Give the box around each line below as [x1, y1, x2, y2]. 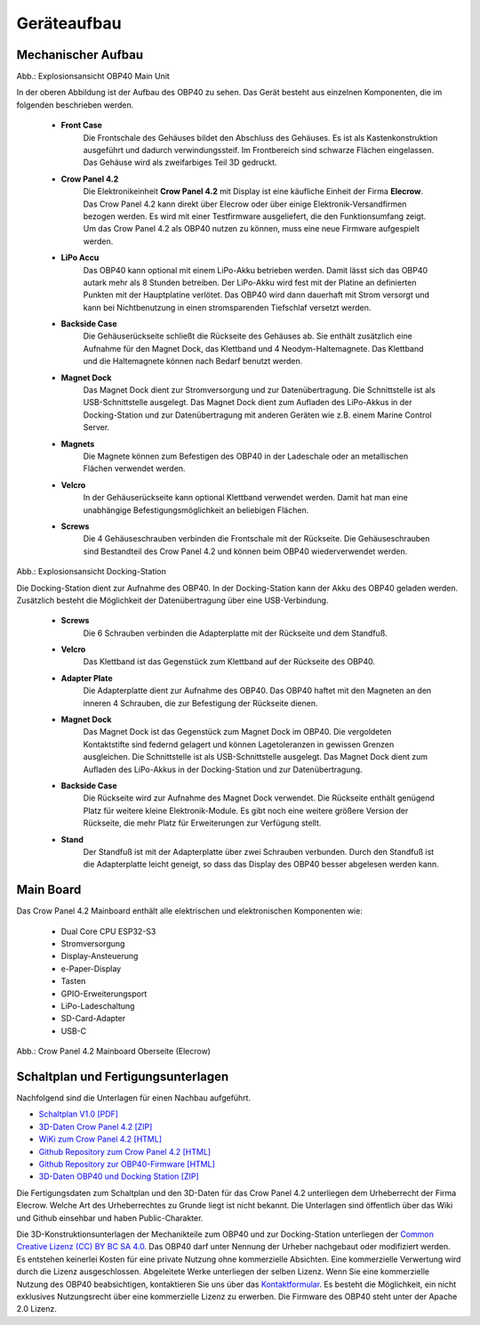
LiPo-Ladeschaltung [60, 1000, 135, 1011]
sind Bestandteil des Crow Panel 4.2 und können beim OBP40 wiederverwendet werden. [83, 546, 408, 557]
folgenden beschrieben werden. [16, 99, 134, 110]
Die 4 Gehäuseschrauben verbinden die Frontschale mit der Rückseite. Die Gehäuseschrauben [83, 533, 430, 544]
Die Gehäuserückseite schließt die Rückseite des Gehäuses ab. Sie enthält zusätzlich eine [83, 330, 412, 342]
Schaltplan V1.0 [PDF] [38, 1109, 119, 1119]
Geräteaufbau [16, 13, 122, 33]
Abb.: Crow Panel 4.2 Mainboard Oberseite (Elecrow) [16, 1046, 211, 1057]
